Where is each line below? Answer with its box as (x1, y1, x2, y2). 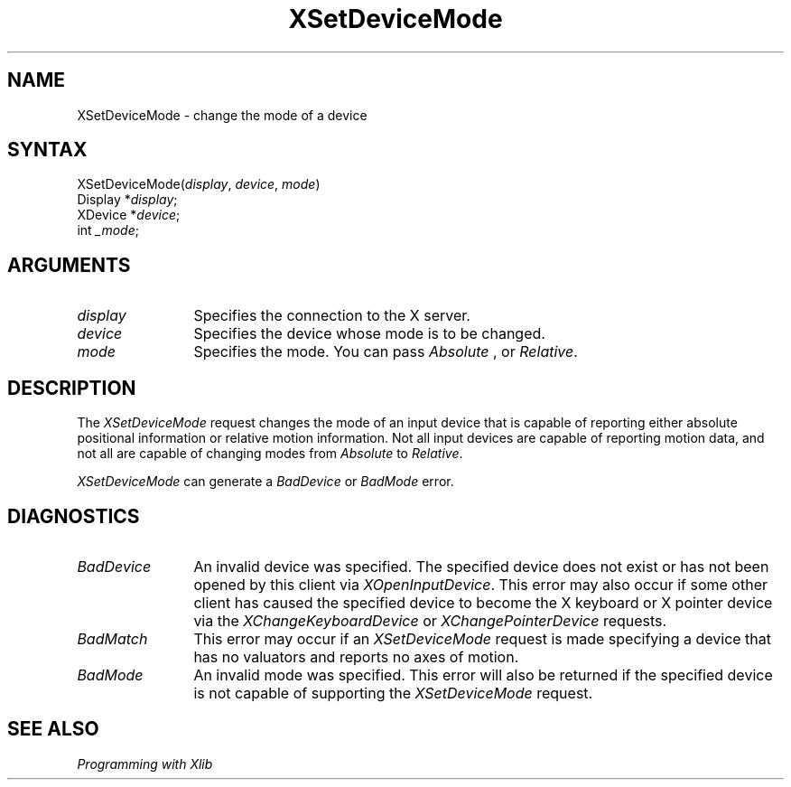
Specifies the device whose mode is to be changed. (193, 324, 545, 343)
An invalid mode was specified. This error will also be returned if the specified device (193, 665, 773, 684)
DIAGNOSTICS (7, 504, 140, 528)
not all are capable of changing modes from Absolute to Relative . (77, 445, 463, 462)
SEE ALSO (7, 717, 99, 741)
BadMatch (77, 629, 148, 648)
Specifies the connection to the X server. (193, 306, 470, 325)
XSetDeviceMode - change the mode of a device (77, 107, 368, 123)
